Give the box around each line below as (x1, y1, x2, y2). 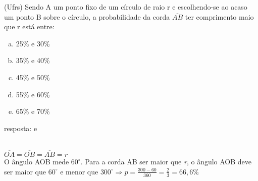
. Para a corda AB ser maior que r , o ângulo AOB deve (80, 156, 252, 167)
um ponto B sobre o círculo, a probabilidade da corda (4, 11, 170, 22)
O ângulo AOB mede (4, 156, 69, 167)
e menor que (60, 166, 98, 176)
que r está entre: (4, 21, 55, 32)
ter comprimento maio (185, 11, 254, 22)
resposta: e (4, 123, 37, 133)
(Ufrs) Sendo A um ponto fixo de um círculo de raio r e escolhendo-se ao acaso (4, 2, 247, 12)
